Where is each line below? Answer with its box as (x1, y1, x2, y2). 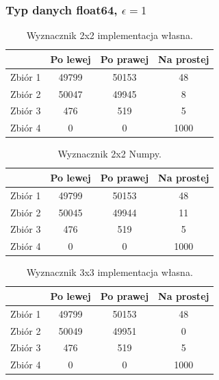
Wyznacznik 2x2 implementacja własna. (26, 28, 193, 42)
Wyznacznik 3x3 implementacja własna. (26, 265, 193, 279)
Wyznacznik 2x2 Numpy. (57, 147, 162, 161)
